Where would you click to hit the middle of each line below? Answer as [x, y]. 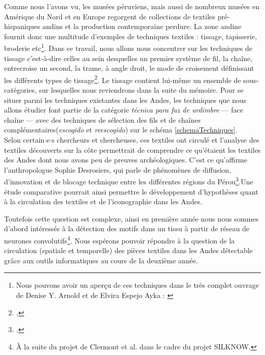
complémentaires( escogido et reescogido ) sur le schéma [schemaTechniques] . [121, 130]
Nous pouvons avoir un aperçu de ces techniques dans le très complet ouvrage [137, 285]
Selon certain [24, 140]
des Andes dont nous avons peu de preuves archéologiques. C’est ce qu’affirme [126, 160]
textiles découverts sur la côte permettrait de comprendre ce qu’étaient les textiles [132, 149]
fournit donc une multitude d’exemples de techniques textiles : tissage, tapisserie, [131, 36]
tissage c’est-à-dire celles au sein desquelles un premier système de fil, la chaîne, [128, 58]
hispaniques [22, 26]
